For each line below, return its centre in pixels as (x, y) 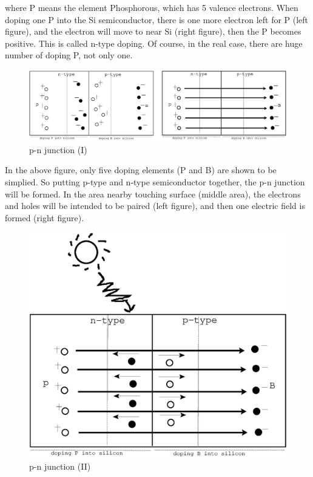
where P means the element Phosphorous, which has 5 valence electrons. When (152, 7)
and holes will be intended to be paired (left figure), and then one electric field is (155, 206)
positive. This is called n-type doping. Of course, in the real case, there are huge (154, 43)
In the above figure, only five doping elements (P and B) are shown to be (141, 170)
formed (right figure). (45, 217)
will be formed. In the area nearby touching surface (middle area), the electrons (153, 194)
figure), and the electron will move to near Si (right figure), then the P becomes (153, 31)
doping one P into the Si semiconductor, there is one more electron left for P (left (157, 19)
